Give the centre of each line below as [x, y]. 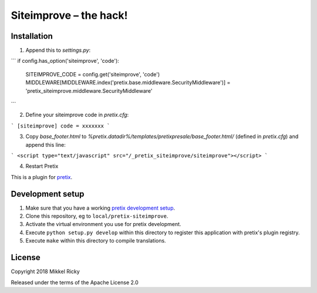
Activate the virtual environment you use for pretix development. [103, 224]
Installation [32, 36]
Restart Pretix [42, 166]
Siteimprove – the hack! [69, 15]
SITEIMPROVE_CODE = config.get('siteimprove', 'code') [93, 74]
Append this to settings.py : [58, 50]
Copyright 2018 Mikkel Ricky [45, 272]
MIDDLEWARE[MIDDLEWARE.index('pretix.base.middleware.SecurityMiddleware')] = [128, 83]
